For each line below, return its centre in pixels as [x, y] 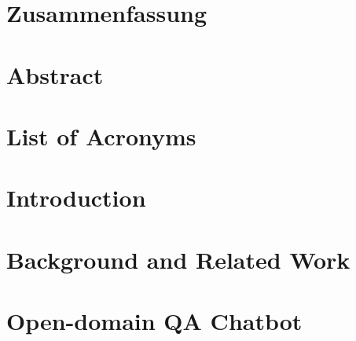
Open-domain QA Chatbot [154, 321]
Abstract [55, 74]
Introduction [76, 198]
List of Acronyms [101, 136]
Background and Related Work [178, 259]
